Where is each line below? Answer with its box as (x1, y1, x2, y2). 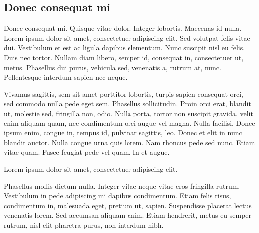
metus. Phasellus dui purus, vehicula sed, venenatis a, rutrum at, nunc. (4, 62, 221, 72)
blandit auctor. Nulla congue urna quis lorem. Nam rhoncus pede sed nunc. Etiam (4, 137, 255, 147)
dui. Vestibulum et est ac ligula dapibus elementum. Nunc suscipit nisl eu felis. (4, 42, 245, 53)
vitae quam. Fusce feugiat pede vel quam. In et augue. (4, 147, 170, 157)
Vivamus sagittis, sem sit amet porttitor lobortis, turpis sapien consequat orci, (4, 88, 243, 99)
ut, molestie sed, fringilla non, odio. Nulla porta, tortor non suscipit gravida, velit (4, 108, 253, 118)
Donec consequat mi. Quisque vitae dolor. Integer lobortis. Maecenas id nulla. (4, 23, 242, 33)
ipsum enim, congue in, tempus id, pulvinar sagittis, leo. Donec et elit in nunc (4, 127, 242, 138)
